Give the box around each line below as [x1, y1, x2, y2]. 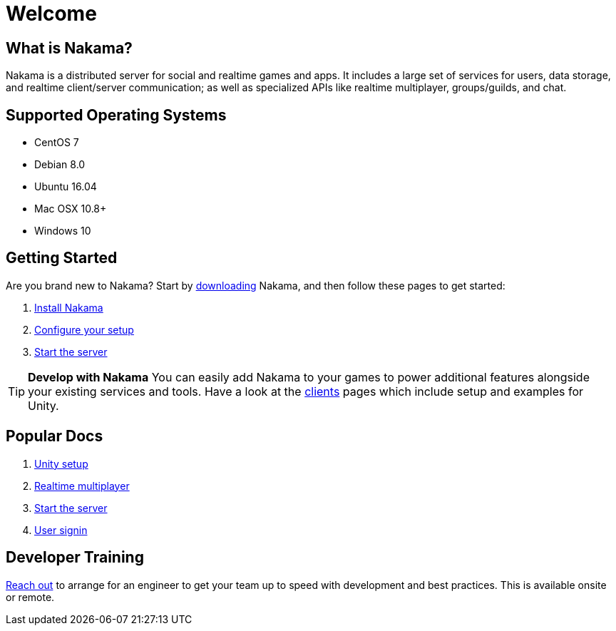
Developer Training [6, 548, 144, 567]
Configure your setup [34, 323, 134, 336]
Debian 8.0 [34, 158, 86, 171]
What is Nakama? [6, 39, 133, 57]
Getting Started [6, 249, 118, 267]
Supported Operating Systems [6, 106, 227, 124]
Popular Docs [6, 427, 103, 446]
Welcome [6, 1, 97, 26]
